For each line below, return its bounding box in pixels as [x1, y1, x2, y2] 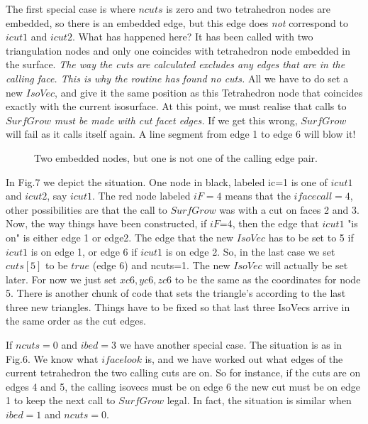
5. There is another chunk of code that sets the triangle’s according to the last [6, 286, 346, 300]
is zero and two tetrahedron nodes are [166, 1, 330, 16]
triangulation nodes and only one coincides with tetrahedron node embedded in [6, 43, 351, 58]
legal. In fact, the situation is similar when [167, 393, 352, 408]
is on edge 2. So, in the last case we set [165, 244, 335, 259]
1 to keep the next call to [6, 393, 116, 408]
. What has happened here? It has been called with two [72, 29, 313, 44]
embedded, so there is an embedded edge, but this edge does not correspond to [6, 15, 348, 30]
